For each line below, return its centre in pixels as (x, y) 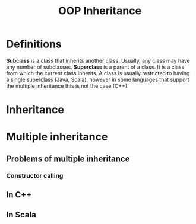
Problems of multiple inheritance (68, 159)
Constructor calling (35, 175)
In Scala (21, 215)
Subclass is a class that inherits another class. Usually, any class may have (98, 60)
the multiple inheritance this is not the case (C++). (67, 86)
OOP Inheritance (100, 11)
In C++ (19, 195)
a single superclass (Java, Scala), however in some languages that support (98, 79)
